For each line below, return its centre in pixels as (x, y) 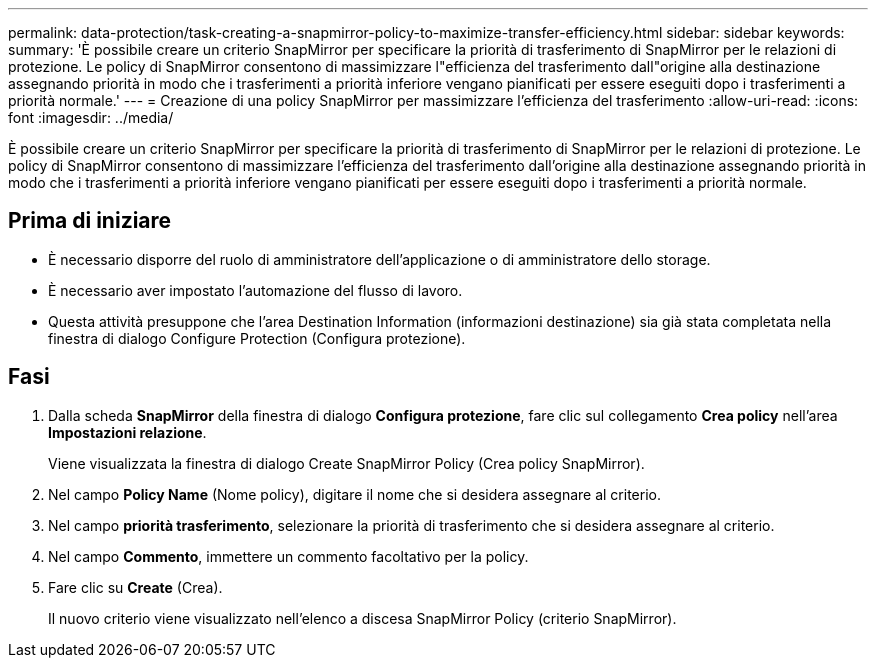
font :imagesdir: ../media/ (91, 117)
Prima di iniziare (90, 221)
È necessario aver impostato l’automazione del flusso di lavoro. (255, 290)
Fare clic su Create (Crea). (135, 587)
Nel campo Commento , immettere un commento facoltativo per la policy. (288, 556)
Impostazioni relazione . (127, 432)
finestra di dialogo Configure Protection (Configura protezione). (257, 338)
